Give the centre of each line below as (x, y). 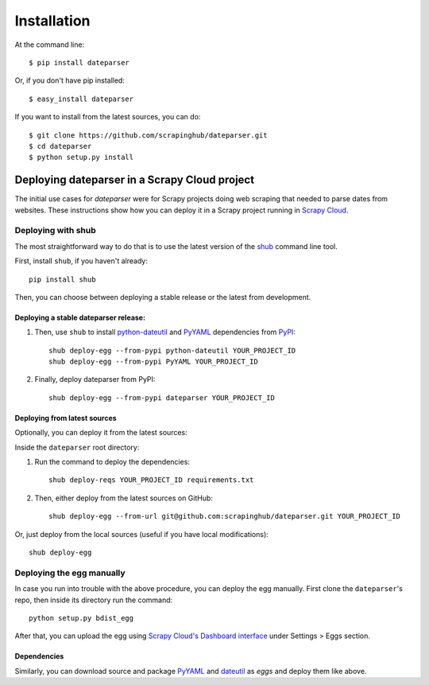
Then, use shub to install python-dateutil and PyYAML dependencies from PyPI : (165, 332)
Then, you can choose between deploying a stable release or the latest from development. (163, 297)
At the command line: (50, 45)
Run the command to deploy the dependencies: (112, 462)
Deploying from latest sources (66, 418)
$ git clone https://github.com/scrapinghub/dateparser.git (148, 135)
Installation (52, 21)
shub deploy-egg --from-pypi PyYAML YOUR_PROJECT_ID (153, 362)
